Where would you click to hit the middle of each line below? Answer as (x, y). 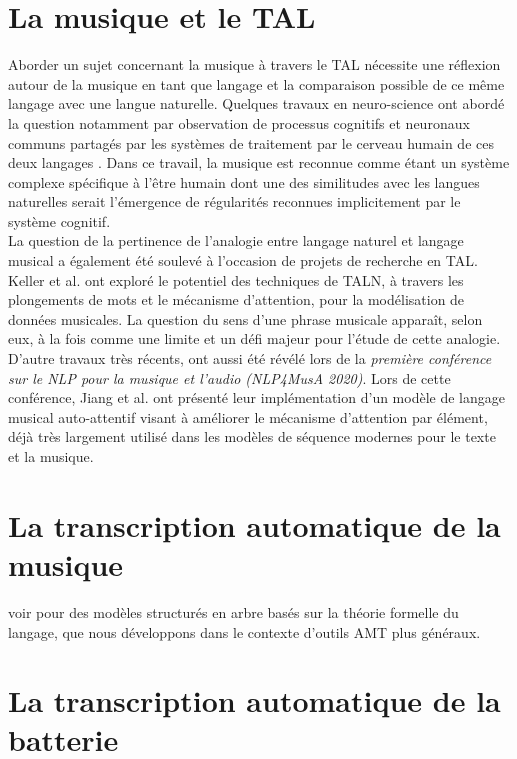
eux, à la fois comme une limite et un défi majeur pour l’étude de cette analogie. (254, 338)
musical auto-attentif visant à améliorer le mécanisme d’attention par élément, (248, 416)
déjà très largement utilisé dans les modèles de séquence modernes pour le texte (252, 436)
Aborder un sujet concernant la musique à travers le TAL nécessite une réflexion (254, 64)
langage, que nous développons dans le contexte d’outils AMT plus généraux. (244, 631)
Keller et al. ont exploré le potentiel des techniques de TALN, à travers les (236, 279)
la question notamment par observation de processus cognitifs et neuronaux (239, 122)
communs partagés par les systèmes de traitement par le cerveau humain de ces (251, 142)
